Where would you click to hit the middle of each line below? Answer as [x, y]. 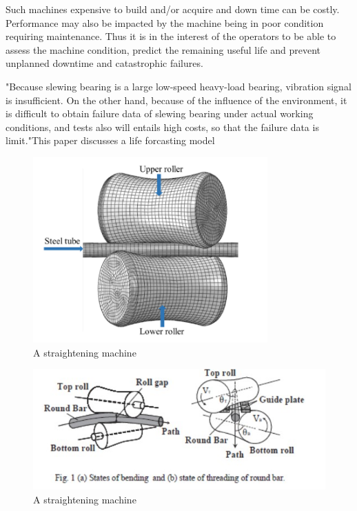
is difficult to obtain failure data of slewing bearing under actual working [160, 113]
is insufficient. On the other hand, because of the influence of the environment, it [176, 100]
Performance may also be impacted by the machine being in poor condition [165, 22]
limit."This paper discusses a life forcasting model [110, 140]
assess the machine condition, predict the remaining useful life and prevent [163, 49]
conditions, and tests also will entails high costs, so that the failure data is [162, 127]
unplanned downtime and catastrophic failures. [104, 63]
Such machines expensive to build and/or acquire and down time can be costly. [173, 9]
